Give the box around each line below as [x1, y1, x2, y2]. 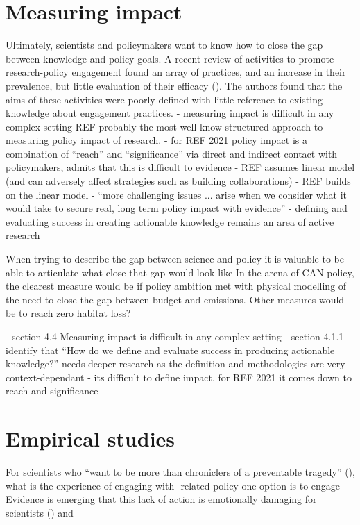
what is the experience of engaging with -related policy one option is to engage [6, 478, 341, 492]
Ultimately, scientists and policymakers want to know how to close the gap [6, 37, 323, 52]
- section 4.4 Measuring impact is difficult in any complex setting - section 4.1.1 [6, 329, 344, 343]
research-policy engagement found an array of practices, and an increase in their [6, 65, 346, 79]
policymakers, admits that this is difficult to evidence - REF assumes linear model [6, 160, 355, 174]
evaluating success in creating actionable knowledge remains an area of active [6, 214, 334, 228]
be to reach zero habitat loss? [6, 306, 131, 320]
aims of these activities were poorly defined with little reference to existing [6, 92, 323, 106]
